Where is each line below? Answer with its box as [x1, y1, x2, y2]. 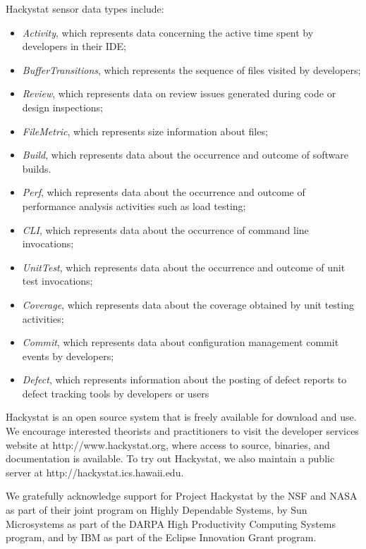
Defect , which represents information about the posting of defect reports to [22, 372, 347, 387]
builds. [22, 161, 51, 175]
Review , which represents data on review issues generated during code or [22, 86, 336, 101]
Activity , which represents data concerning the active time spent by [22, 25, 314, 39]
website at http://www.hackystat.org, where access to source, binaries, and [6, 437, 330, 452]
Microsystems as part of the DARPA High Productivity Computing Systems [6, 516, 336, 531]
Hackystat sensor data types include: [6, 1, 164, 16]
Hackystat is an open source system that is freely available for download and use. [6, 409, 357, 424]
